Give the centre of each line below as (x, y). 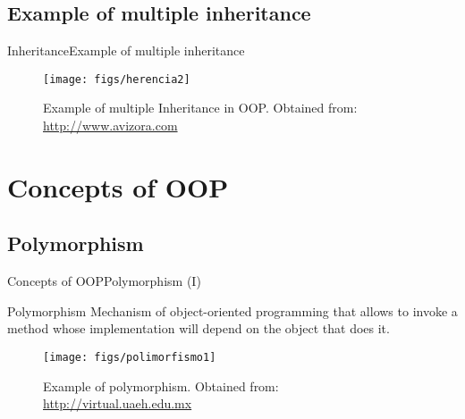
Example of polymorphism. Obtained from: (161, 385)
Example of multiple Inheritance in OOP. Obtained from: (200, 108)
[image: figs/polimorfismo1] (130, 357)
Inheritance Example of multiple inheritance (126, 50)
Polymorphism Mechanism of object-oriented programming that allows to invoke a (232, 310)
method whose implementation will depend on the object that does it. (199, 328)
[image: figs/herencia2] (117, 79)
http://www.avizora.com (110, 126)
